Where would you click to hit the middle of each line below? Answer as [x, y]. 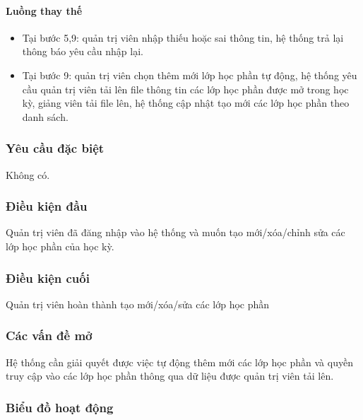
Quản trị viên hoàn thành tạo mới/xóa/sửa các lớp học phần [138, 304]
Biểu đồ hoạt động [60, 407]
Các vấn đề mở [49, 336]
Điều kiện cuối [48, 278]
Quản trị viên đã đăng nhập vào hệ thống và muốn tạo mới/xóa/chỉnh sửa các [175, 232]
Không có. [28, 174]
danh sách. [45, 116]
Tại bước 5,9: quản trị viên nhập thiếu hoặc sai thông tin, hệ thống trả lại [183, 37]
